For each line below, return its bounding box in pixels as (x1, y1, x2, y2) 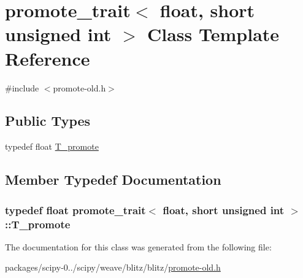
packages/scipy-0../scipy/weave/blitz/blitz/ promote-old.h (5, 261, 221, 274)
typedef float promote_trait (5, 202, 146, 217)
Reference (5, 45, 90, 71)
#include (5, 81, 39, 94)
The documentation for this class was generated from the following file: (5, 240, 272, 253)
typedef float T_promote (5, 140, 99, 153)
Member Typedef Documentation (5, 170, 221, 189)
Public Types (5, 111, 91, 130)
